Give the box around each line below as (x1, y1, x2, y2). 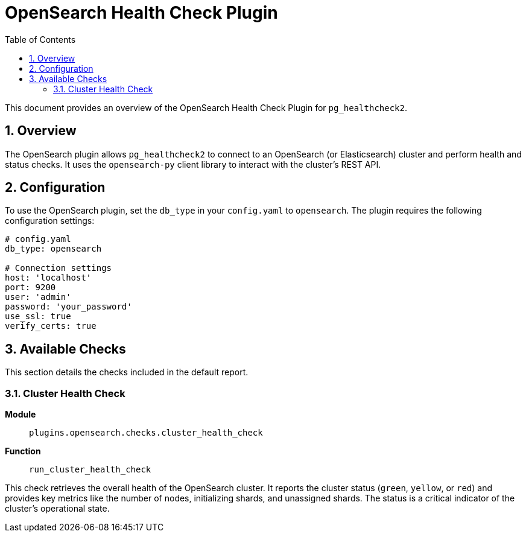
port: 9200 (5, 282, 56, 293)
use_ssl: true (5, 311, 71, 322)
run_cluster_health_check (29, 465, 151, 475)
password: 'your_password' (5, 302, 132, 312)
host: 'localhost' (5, 273, 92, 283)
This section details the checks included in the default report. (5, 367, 249, 378)
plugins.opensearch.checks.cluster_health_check (29, 428, 263, 438)
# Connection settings (5, 263, 112, 273)
